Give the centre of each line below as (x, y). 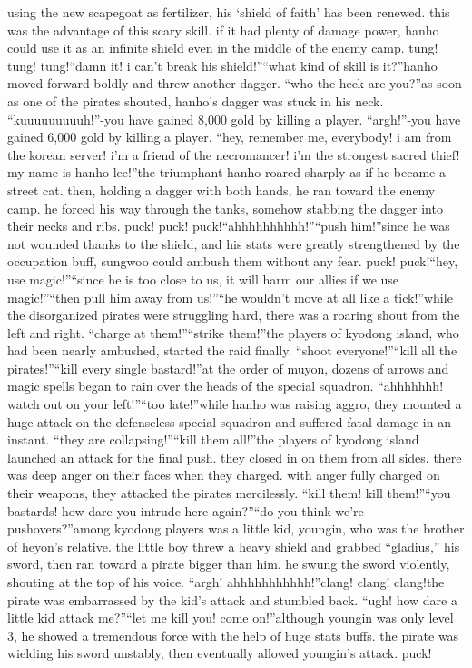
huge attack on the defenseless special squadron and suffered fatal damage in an (229, 421)
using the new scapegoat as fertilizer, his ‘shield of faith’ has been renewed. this (229, 12)
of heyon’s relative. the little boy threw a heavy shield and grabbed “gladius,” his (234, 546)
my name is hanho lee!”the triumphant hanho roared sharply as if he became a (226, 172)
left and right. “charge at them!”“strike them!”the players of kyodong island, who (233, 332)
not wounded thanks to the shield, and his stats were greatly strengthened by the (234, 243)
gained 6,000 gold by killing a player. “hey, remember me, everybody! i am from (230, 137)
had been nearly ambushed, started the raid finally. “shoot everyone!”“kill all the (232, 350)
